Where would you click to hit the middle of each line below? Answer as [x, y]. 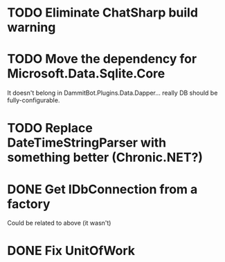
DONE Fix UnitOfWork [71, 251]
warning [31, 27]
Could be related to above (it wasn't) [59, 223]
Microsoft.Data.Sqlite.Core [86, 74]
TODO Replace [50, 128]
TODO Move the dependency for [102, 59]
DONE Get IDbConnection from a [102, 189]
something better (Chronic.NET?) [105, 158]
